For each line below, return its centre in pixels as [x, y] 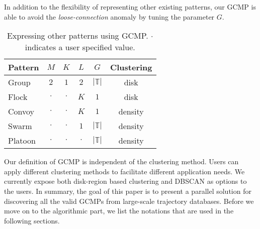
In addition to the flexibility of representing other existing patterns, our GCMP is [130, 7]
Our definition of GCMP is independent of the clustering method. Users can [121, 161]
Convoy [21, 111]
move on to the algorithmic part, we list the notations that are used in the [119, 211]
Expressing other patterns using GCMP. [78, 36]
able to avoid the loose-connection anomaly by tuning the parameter [109, 16]
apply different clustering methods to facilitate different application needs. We [124, 171]
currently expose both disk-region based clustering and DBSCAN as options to [125, 181]
